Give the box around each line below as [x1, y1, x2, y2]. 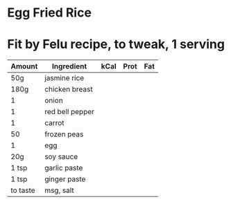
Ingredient [51, 62, 87, 71]
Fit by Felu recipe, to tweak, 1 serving [7, 37, 225, 53]
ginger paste [44, 174, 86, 184]
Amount [10, 62, 38, 71]
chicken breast [44, 84, 93, 94]
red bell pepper [44, 107, 95, 117]
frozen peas [44, 129, 84, 139]
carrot [44, 118, 65, 128]
